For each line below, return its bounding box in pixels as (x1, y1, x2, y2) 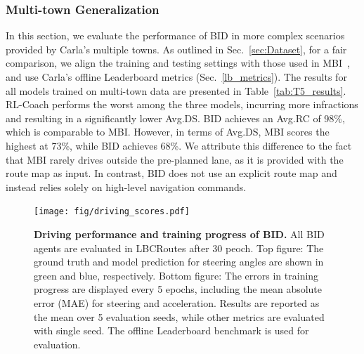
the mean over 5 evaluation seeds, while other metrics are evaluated (34, 309, 325, 324)
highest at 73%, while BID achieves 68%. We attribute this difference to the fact (6, 138, 352, 152)
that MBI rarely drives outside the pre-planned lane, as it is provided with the (6, 152, 344, 166)
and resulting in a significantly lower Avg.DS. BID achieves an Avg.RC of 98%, (6, 110, 345, 125)
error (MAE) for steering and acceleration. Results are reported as (34, 295, 320, 310)
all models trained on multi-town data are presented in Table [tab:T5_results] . (6, 83, 346, 98)
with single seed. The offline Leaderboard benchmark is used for (34, 323, 309, 338)
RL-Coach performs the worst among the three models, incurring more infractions (6, 97, 358, 112)
